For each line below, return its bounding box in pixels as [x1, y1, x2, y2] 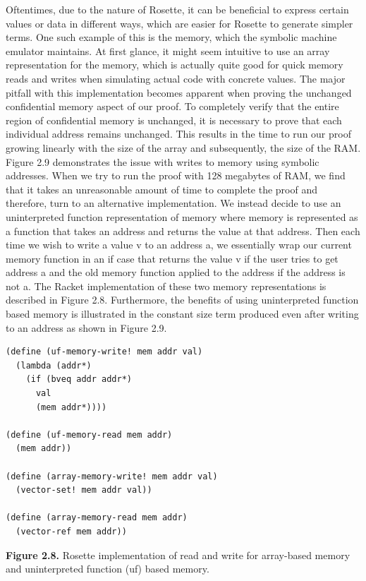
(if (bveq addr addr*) [25, 374, 132, 385]
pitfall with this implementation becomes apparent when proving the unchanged [6, 85, 352, 100]
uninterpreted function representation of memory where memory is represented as [6, 209, 358, 224]
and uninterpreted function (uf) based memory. [6, 561, 209, 576]
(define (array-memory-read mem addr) [6, 513, 188, 523]
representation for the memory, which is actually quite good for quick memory [6, 57, 343, 72]
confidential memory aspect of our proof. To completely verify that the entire [6, 99, 339, 114]
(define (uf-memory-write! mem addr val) [6, 347, 203, 357]
